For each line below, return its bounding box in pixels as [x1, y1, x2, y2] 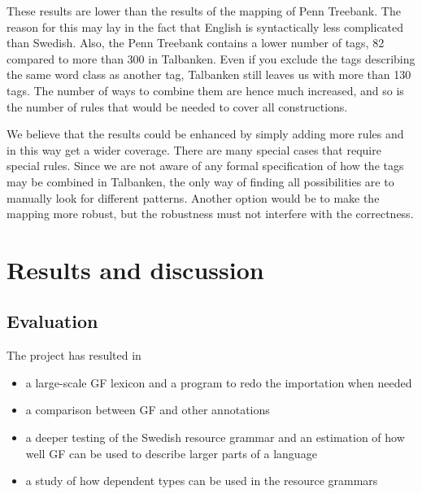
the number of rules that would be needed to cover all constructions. [7, 98, 348, 115]
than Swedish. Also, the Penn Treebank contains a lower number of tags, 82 [7, 34, 385, 51]
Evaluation [7, 308, 98, 334]
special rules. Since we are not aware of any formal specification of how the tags [7, 157, 404, 174]
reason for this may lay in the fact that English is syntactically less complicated [7, 18, 404, 35]
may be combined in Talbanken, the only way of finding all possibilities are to [7, 173, 394, 190]
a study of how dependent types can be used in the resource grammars [25, 472, 378, 489]
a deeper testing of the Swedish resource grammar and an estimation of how [25, 429, 405, 446]
